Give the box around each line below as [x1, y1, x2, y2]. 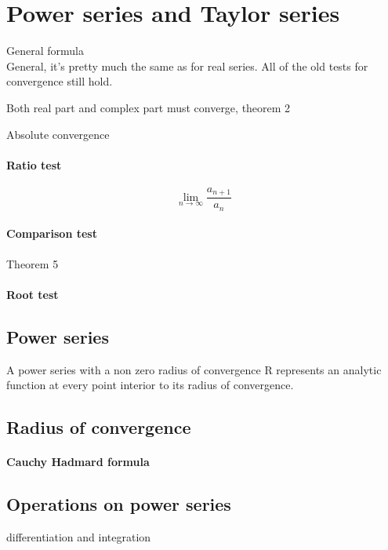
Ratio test [6, 156, 62, 173]
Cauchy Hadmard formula [6, 453, 150, 470]
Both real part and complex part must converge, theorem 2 [6, 99, 291, 115]
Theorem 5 [6, 255, 59, 271]
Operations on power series [6, 492, 231, 516]
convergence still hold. [6, 73, 113, 89]
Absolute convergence [6, 126, 110, 142]
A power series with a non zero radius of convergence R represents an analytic [6, 361, 382, 377]
